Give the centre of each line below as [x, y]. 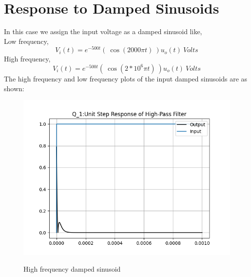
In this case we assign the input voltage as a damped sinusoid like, [103, 31]
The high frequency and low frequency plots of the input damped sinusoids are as [126, 78]
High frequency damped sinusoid [72, 268]
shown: [14, 88]
